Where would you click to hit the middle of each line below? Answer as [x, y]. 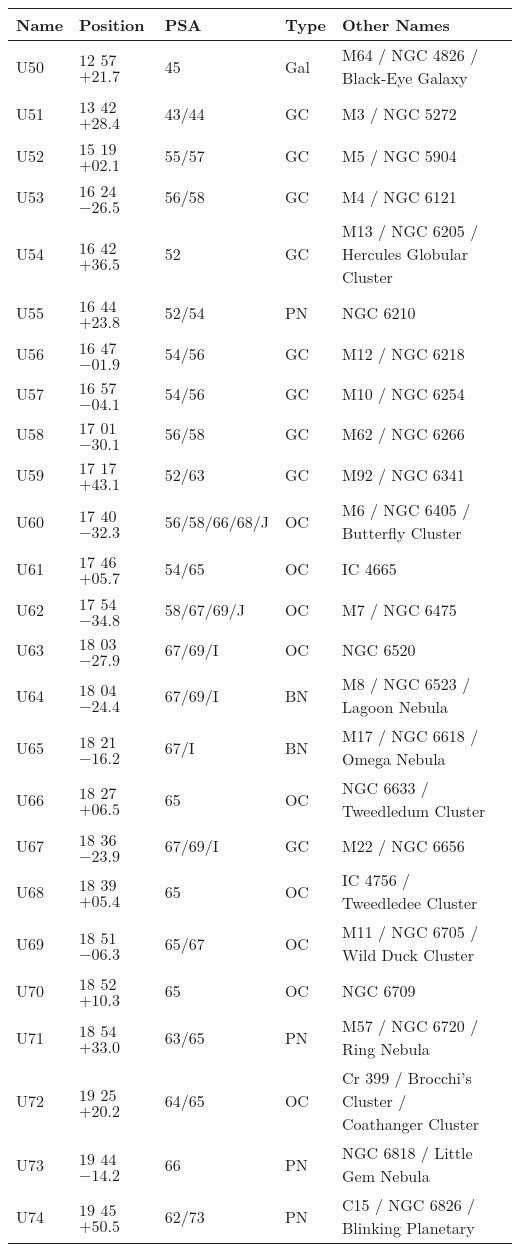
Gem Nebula [386, 1175]
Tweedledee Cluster [410, 902]
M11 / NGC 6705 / [410, 931]
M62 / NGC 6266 [403, 433]
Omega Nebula [394, 758]
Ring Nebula [386, 1048]
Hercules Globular [405, 253]
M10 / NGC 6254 [403, 393]
